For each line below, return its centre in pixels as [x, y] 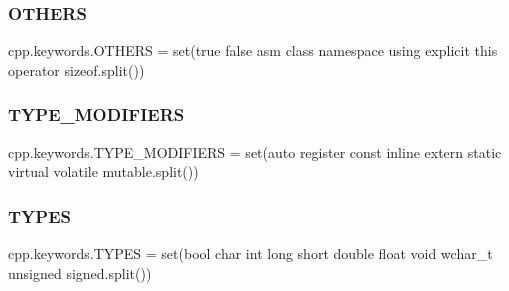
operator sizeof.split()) [76, 69]
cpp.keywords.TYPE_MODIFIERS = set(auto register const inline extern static [255, 151]
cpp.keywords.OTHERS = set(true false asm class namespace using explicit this [253, 50]
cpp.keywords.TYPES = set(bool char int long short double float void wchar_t [250, 253]
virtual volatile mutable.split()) [103, 171]
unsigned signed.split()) [80, 272]
